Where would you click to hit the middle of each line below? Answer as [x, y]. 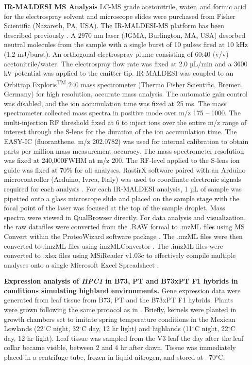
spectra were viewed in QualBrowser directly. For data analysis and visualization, [125, 217]
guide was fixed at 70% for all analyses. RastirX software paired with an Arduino [125, 169]
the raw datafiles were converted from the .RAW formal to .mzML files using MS [124, 227]
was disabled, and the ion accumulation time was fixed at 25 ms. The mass [115, 103]
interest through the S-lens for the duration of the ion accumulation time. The [120, 132]
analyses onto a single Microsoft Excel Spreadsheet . [82, 264]
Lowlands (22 [24, 328]
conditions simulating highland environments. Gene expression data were [122, 290]
